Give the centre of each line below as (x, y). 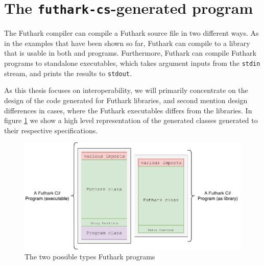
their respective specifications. (51, 130)
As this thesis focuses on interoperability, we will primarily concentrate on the (126, 90)
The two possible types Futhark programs (90, 257)
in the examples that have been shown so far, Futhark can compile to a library (127, 43)
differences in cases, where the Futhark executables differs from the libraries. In (128, 110)
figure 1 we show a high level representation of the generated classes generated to (131, 120)
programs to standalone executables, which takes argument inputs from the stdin (132, 63)
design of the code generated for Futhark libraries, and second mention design (126, 100)
